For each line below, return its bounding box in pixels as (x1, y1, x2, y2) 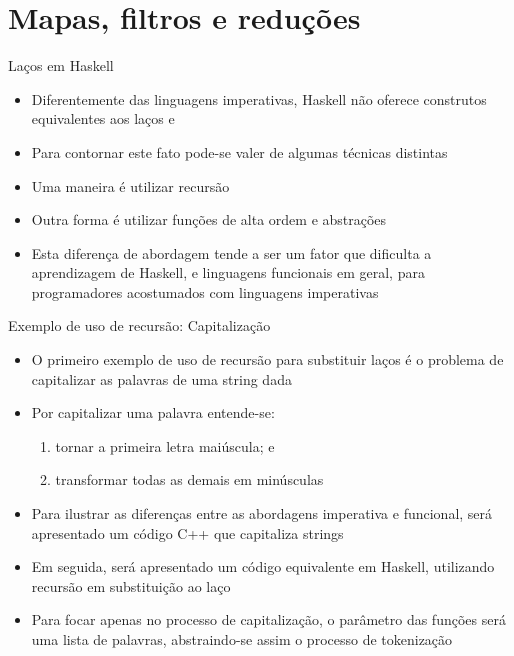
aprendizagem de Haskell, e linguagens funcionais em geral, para (31, 262, 425, 283)
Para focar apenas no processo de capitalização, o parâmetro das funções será (31, 609, 506, 630)
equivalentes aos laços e (31, 108, 175, 129)
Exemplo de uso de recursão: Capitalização (8, 315, 271, 336)
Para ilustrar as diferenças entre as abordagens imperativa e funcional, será (31, 503, 493, 524)
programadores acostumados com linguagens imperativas (31, 281, 379, 302)
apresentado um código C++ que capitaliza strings (31, 522, 344, 543)
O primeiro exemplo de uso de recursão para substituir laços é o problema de (31, 349, 504, 370)
